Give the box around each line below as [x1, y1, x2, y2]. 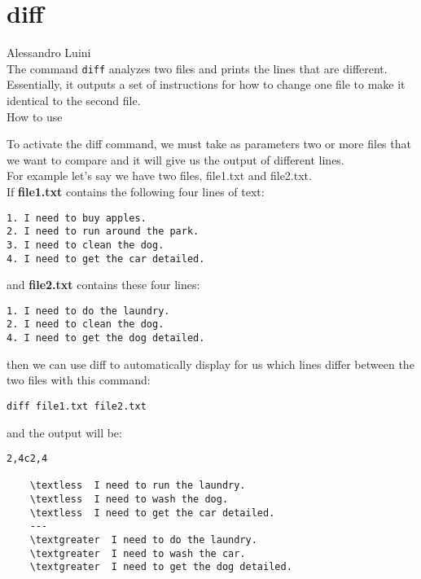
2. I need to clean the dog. [7, 318, 164, 331]
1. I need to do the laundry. [7, 305, 170, 317]
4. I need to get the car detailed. [7, 252, 205, 265]
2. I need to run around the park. [7, 226, 200, 238]
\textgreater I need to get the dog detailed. [29, 561, 292, 573]
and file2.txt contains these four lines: [7, 276, 200, 293]
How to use [7, 107, 63, 125]
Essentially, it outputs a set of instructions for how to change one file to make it [7, 76, 406, 93]
